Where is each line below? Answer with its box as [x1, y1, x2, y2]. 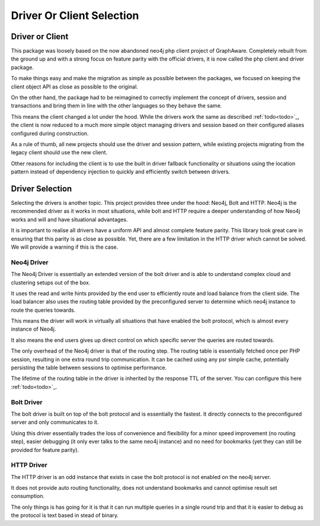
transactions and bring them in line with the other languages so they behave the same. [11, 102, 222, 109]
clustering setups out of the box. [11, 279, 91, 286]
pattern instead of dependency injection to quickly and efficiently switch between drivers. [11, 168, 231, 175]
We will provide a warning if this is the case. [11, 243, 119, 251]
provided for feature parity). [11, 446, 79, 454]
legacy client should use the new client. [11, 149, 108, 156]
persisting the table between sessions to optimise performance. [11, 364, 167, 371]
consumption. [11, 493, 44, 500]
